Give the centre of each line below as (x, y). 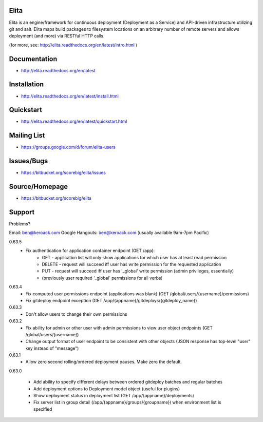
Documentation (33, 59)
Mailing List (27, 136)
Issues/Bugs (28, 161)
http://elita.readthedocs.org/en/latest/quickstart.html (74, 121)
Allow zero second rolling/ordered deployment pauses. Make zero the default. (104, 362)
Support (22, 212)
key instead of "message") (52, 348)
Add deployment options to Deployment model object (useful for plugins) (107, 389)
